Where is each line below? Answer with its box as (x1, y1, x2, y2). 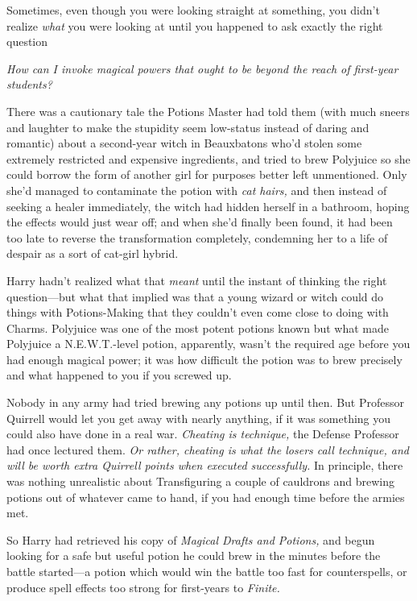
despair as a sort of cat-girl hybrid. (6, 245, 179, 262)
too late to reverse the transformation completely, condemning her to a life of (6, 229, 388, 246)
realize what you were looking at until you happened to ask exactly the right (6, 17, 383, 34)
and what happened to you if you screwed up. (6, 367, 232, 383)
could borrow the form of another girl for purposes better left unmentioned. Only (6, 166, 407, 183)
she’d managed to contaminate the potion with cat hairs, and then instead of (6, 181, 387, 198)
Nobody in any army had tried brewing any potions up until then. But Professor (6, 394, 405, 411)
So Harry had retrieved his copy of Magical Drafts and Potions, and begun (6, 531, 375, 548)
